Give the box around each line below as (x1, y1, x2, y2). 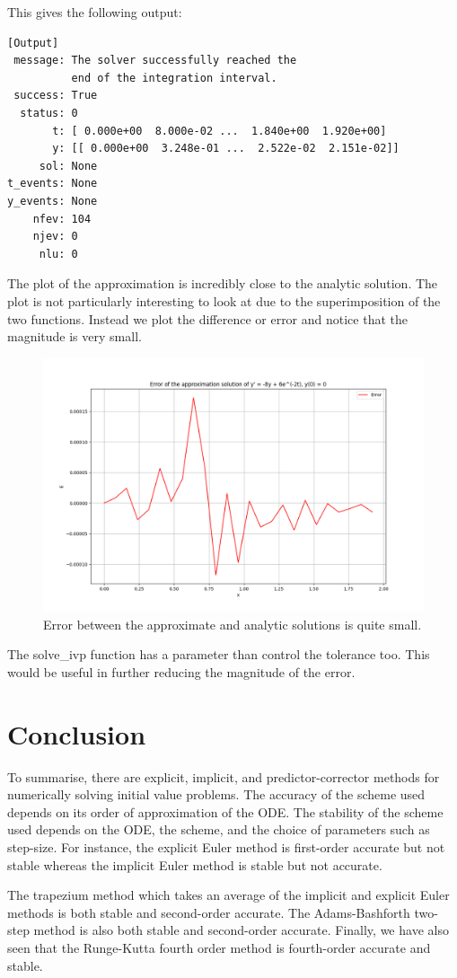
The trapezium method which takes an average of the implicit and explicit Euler (7, 885, 450, 904)
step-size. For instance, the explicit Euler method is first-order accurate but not (7, 837, 445, 856)
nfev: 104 (32, 212, 92, 225)
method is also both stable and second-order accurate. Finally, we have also (33, 921, 449, 939)
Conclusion (7, 715, 146, 752)
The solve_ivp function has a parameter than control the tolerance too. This (7, 645, 430, 664)
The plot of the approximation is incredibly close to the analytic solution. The (7, 274, 438, 293)
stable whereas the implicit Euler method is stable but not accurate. (7, 855, 382, 874)
